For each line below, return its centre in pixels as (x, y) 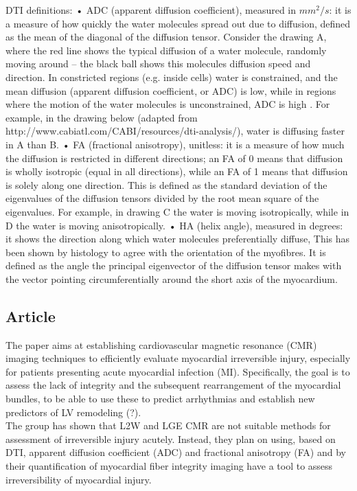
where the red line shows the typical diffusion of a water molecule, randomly (166, 50)
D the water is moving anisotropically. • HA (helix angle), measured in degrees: (174, 225)
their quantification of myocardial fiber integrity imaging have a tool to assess (169, 466)
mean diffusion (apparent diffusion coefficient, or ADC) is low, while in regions (171, 90)
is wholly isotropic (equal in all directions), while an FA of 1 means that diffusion (177, 171)
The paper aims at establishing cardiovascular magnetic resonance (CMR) (161, 344)
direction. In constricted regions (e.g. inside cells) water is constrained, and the (172, 77)
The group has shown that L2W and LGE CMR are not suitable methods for (168, 425)
